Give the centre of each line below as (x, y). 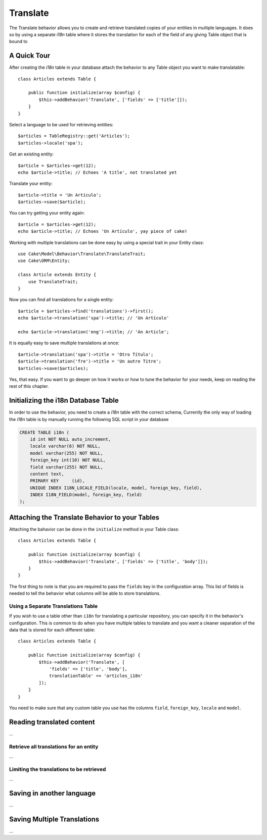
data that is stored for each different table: (52, 630)
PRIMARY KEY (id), (57, 481)
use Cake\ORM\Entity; (44, 261)
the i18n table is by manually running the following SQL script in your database (89, 419)
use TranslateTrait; (53, 282)
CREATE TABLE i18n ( (44, 432)
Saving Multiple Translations (54, 819)
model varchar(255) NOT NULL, (67, 453)
